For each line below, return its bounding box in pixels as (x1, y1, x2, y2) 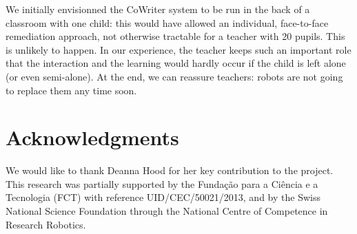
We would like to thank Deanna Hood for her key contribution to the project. (6, 163, 334, 178)
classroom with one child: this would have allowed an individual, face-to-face (6, 15, 329, 30)
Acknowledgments (6, 123, 179, 151)
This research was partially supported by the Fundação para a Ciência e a (6, 176, 318, 191)
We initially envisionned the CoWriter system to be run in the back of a (6, 2, 310, 16)
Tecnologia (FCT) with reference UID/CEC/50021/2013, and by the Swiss (6, 190, 320, 204)
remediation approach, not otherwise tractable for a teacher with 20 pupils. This (6, 29, 345, 43)
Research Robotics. (6, 217, 86, 231)
